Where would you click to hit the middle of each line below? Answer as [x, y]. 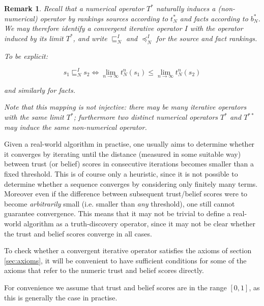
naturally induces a [186, 8]
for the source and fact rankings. [207, 38]
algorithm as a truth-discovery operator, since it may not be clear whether [140, 224]
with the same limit [34, 117]
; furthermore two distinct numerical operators [146, 117]
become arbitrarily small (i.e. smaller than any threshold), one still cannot [120, 203]
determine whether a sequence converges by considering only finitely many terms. [131, 183]
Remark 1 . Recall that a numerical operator [74, 8]
